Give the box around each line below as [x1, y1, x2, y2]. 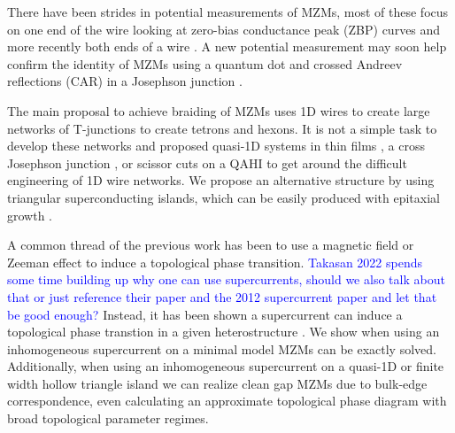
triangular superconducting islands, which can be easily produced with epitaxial [7, 188, 440, 206]
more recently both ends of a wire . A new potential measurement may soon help [7, 37, 447, 56]
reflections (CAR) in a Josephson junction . [7, 72, 243, 90]
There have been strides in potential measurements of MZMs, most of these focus [7, 3, 449, 20]
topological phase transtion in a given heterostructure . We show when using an [7, 322, 440, 341]
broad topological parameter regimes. [7, 409, 209, 428]
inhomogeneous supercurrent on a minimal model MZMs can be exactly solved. [7, 339, 436, 358]
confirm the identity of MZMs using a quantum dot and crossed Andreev [7, 54, 403, 73]
